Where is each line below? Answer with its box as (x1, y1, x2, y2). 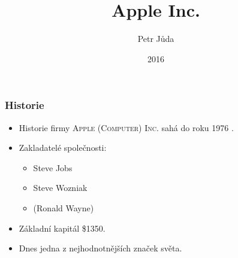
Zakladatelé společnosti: (19, 141, 107, 154)
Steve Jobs (33, 161, 73, 174)
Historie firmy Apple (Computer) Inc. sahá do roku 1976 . (19, 121, 234, 133)
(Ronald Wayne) (33, 201, 94, 214)
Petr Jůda (137, 32, 174, 45)
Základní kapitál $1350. (19, 221, 106, 234)
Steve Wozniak (33, 181, 88, 194)
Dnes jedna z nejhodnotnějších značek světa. (19, 242, 182, 254)
